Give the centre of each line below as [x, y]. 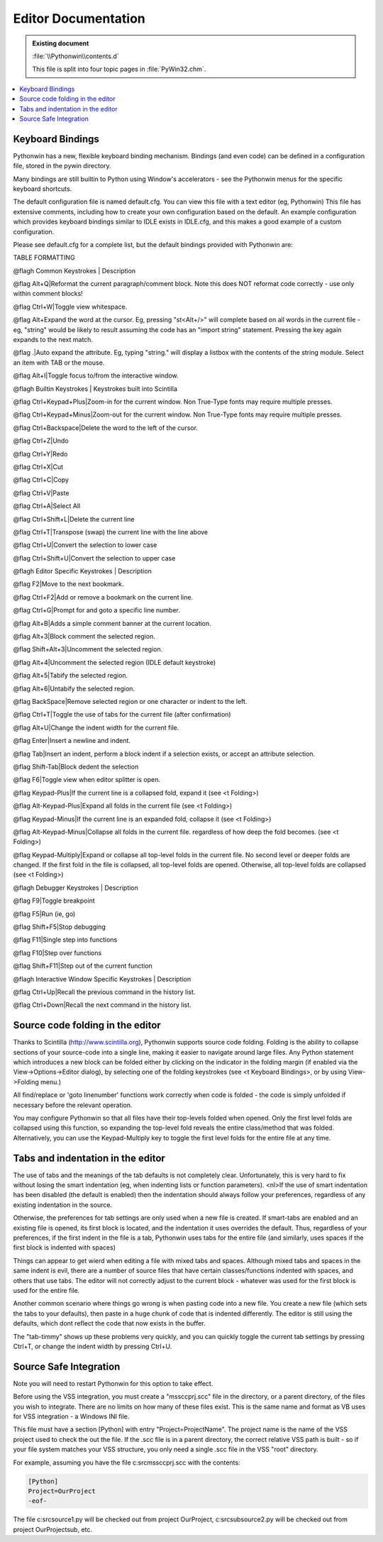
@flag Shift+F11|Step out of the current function [83, 966]
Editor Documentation [79, 18]
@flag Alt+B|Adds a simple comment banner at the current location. [112, 623]
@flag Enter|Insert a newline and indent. [72, 741]
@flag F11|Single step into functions [65, 940]
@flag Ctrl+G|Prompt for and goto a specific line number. [96, 610]
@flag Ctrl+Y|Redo [40, 453]
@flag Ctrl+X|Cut [38, 467]
